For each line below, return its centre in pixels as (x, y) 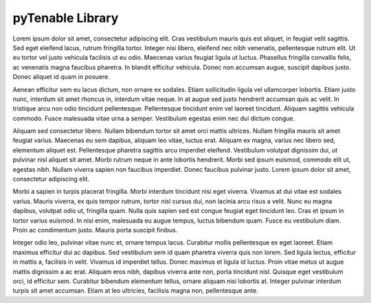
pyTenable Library (66, 18)
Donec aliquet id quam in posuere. (61, 77)
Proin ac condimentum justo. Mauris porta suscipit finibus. (95, 229)
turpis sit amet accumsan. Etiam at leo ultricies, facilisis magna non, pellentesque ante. (135, 291)
